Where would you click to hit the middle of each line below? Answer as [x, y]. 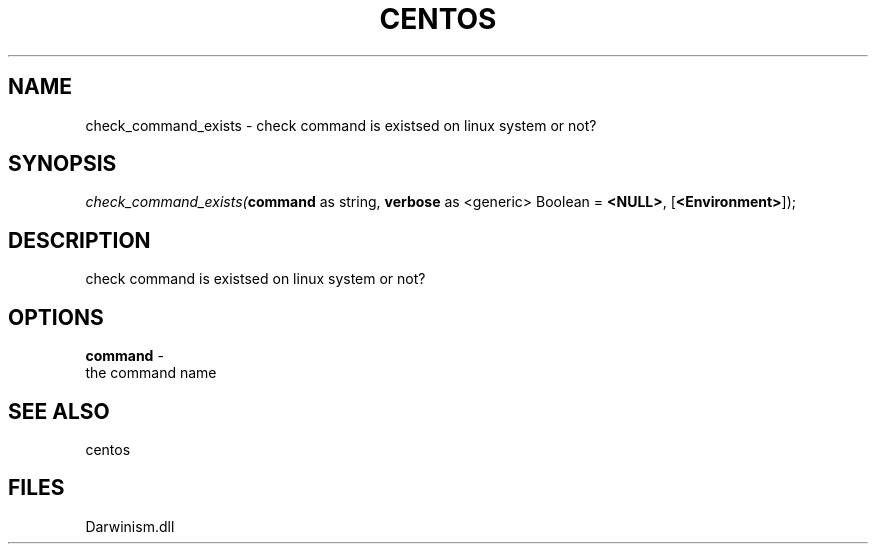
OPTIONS [56, 317]
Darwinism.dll [130, 526]
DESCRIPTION [79, 240]
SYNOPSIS [62, 164]
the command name [151, 373]
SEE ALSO [59, 411]
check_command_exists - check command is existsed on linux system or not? [341, 125]
